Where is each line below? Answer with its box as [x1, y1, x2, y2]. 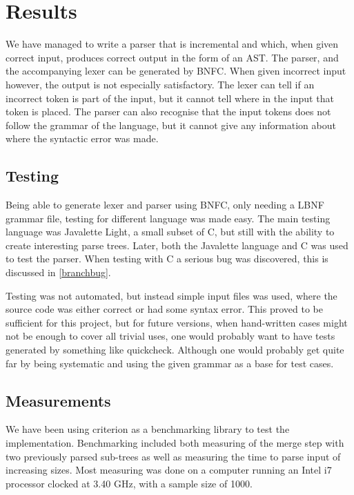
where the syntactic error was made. [6, 131, 159, 146]
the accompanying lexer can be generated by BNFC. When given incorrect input [6, 64, 346, 78]
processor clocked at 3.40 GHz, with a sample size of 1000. [6, 476, 253, 490]
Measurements [6, 389, 111, 411]
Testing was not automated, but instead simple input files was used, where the [6, 288, 337, 302]
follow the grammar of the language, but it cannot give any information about [6, 117, 336, 132]
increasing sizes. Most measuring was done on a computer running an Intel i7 [6, 463, 332, 477]
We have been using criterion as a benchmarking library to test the [6, 422, 290, 436]
